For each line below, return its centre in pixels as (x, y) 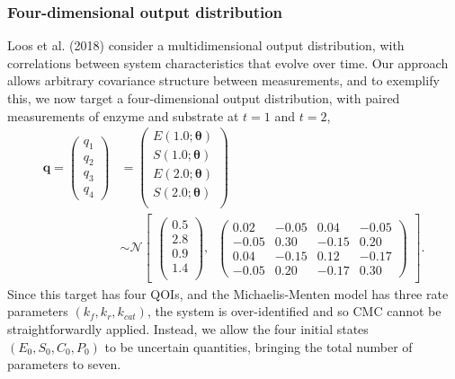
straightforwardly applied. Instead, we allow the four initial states (188, 328)
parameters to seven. (64, 364)
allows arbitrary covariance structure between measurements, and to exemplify (223, 80)
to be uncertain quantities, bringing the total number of (259, 346)
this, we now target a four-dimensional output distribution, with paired (204, 98)
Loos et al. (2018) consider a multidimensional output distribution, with (206, 45)
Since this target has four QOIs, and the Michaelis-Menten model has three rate (228, 293)
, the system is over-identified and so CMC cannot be (294, 311)
